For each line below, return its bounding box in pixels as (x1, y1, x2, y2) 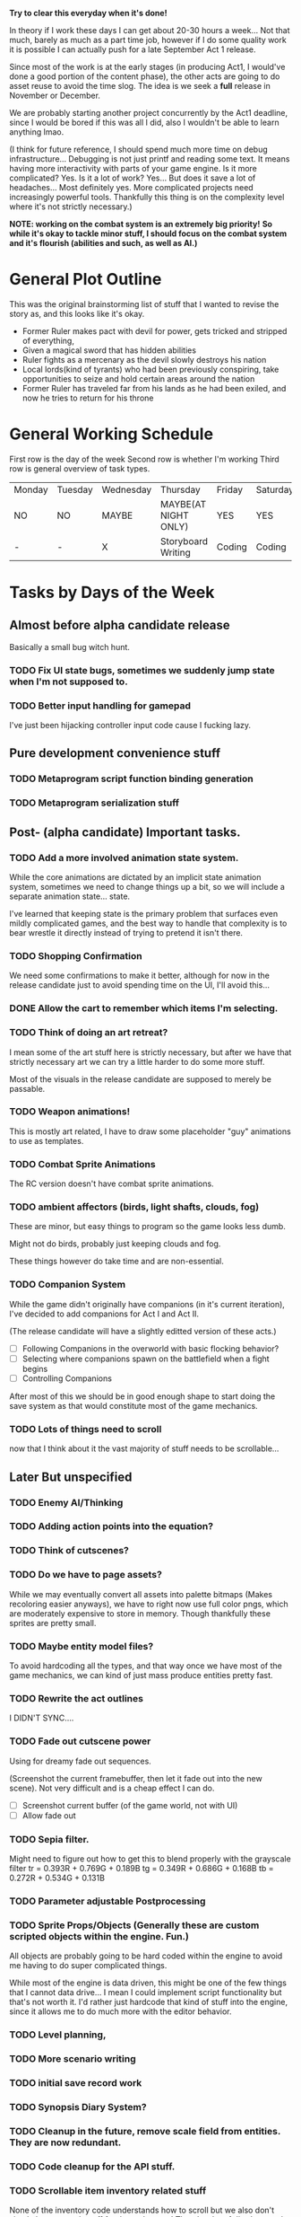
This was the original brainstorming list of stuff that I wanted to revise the (9, 298, 279, 309)
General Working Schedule (9, 424, 213, 444)
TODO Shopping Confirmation (9, 949, 142, 962)
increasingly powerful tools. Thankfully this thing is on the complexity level (9, 192, 285, 202)
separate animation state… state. (9, 891, 131, 902)
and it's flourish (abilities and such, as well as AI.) (9, 238, 198, 248)
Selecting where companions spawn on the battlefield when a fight (21, 1353, 271, 1364)
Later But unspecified (9, 1469, 133, 1484)
